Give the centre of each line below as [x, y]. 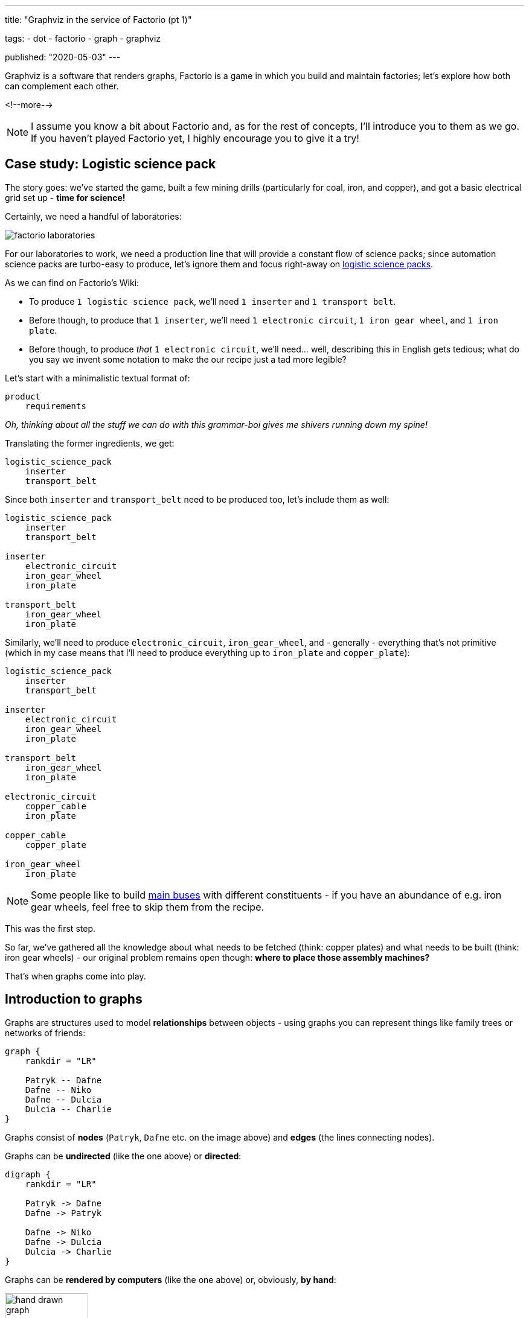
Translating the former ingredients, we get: [90, 443]
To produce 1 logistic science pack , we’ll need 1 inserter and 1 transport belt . [213, 301]
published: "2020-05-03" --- [63, 57]
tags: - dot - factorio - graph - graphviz [83, 38]
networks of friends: [45, 1033]
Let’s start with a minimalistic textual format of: [98, 378]
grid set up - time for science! [65, 197]
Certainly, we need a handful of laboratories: [93, 216]
